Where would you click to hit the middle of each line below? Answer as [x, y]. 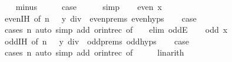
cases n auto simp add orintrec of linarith [94, 52]
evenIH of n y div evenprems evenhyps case [100, 18]
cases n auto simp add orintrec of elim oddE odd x [116, 30]
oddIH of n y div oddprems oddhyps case [97, 41]
